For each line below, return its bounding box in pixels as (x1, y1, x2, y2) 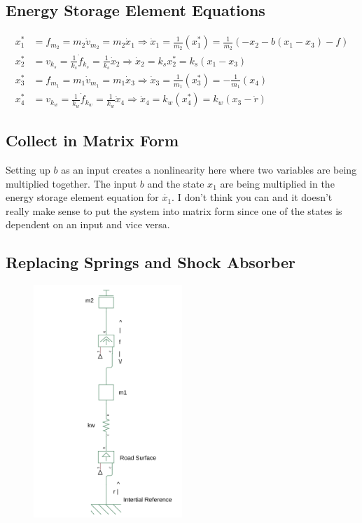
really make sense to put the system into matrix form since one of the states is (6, 203, 342, 218)
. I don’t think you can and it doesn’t (172, 190, 333, 204)
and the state (147, 176, 204, 190)
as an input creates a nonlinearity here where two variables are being (61, 162, 357, 176)
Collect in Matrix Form (6, 130, 179, 151)
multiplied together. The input (6, 176, 137, 190)
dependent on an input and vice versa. (6, 217, 170, 232)
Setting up (6, 162, 50, 176)
